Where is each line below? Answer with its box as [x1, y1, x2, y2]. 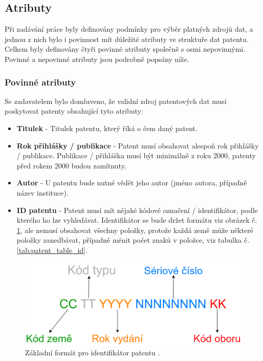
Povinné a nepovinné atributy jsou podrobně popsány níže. [5, 53, 189, 64]
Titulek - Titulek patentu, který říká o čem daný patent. [16, 122, 198, 133]
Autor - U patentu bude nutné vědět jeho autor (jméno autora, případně [16, 177, 247, 188]
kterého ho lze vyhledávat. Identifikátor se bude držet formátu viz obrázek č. [16, 215, 257, 225]
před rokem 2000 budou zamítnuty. [16, 160, 126, 171]
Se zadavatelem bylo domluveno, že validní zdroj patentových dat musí [5, 95, 227, 106]
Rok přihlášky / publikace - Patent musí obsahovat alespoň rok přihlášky [16, 140, 259, 151]
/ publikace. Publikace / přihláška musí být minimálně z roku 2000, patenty [16, 150, 256, 161]
